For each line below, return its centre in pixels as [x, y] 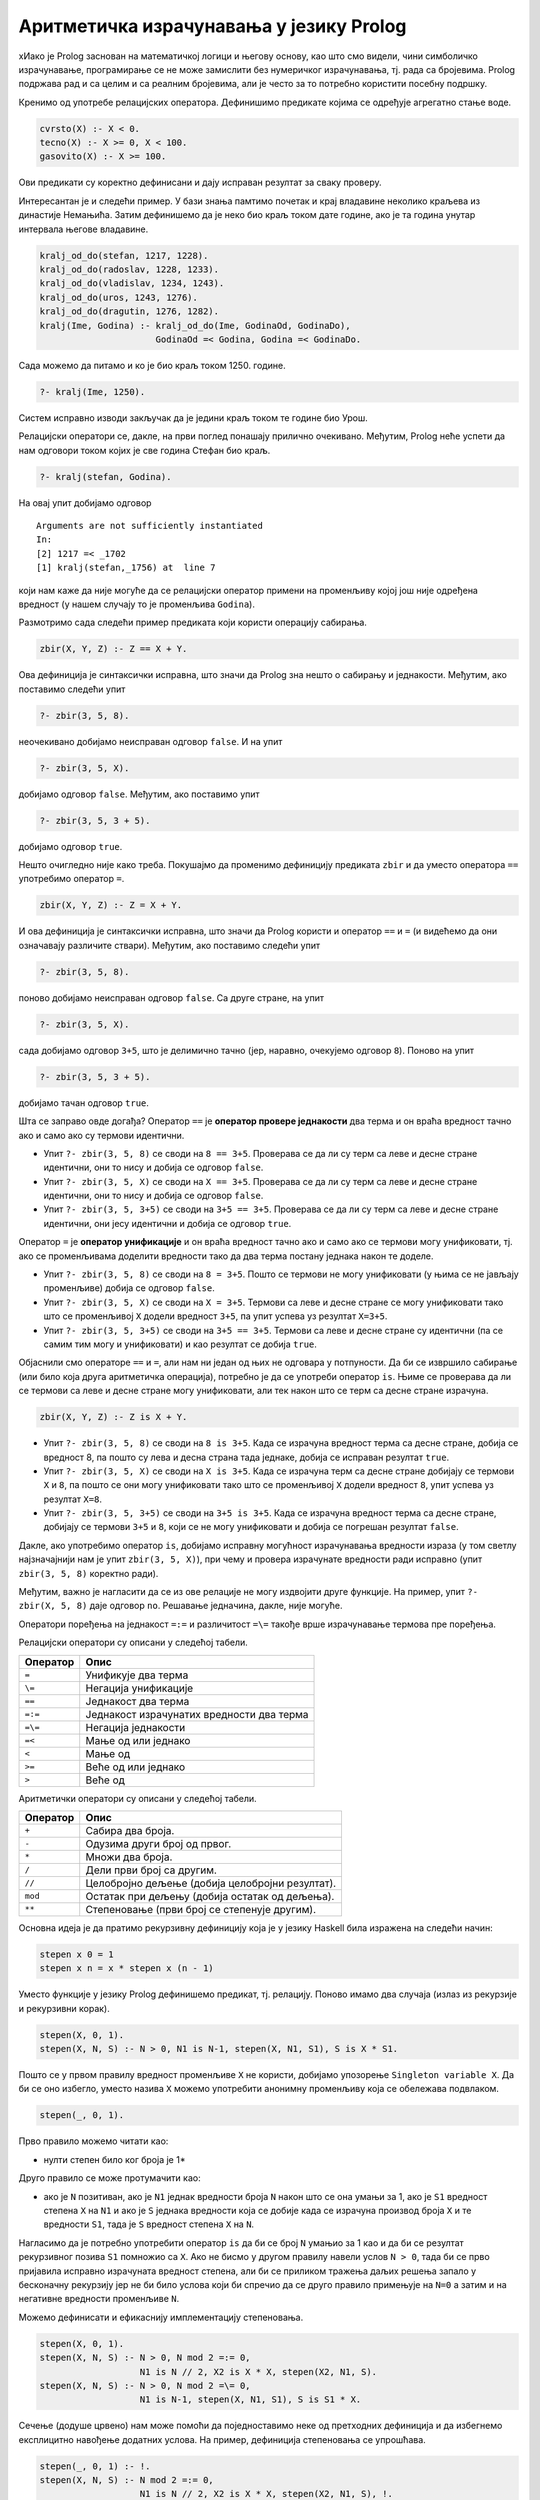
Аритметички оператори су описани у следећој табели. [137, 1798]
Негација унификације [139, 1688]
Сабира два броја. [130, 1830]
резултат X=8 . [72, 1499]
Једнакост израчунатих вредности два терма [197, 1714]
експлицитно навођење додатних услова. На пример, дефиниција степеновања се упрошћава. [222, 2439]
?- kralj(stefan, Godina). [105, 476]
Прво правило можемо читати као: [93, 2141]
